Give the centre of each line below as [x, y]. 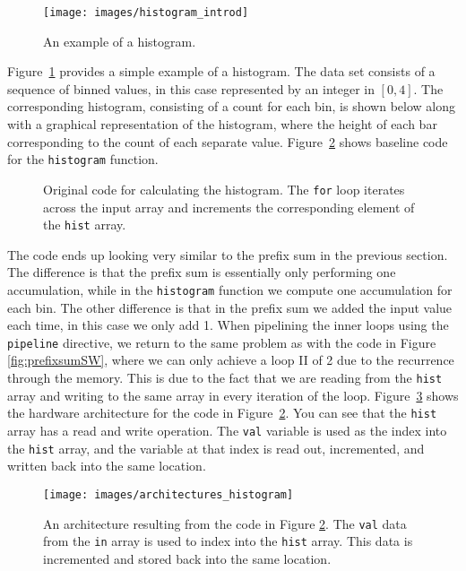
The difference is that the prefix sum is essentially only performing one [202, 272]
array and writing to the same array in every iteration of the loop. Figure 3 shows [233, 395]
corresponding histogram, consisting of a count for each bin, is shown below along [231, 106]
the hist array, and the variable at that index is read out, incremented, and [216, 448]
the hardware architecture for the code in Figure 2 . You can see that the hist [222, 413]
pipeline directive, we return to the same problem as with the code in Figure [222, 342]
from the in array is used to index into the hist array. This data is [228, 541]
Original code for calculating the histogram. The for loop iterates [224, 189]
